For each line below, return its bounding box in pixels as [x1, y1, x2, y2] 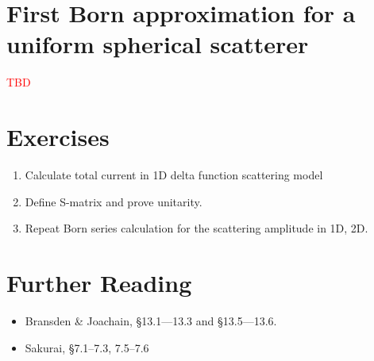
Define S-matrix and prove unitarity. [25, 193, 202, 209]
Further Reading [6, 267, 192, 298]
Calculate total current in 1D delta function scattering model [25, 167, 323, 183]
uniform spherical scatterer [6, 28, 309, 60]
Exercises [6, 121, 110, 153]
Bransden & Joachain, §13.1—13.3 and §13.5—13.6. [25, 312, 277, 328]
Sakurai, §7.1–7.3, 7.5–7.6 [25, 339, 149, 355]
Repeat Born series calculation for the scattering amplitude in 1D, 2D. [25, 220, 368, 236]
